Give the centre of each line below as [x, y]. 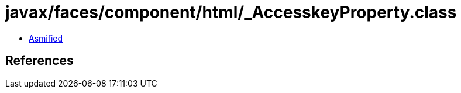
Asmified [46, 38]
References [39, 61]
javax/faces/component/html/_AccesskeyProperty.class [231, 12]
